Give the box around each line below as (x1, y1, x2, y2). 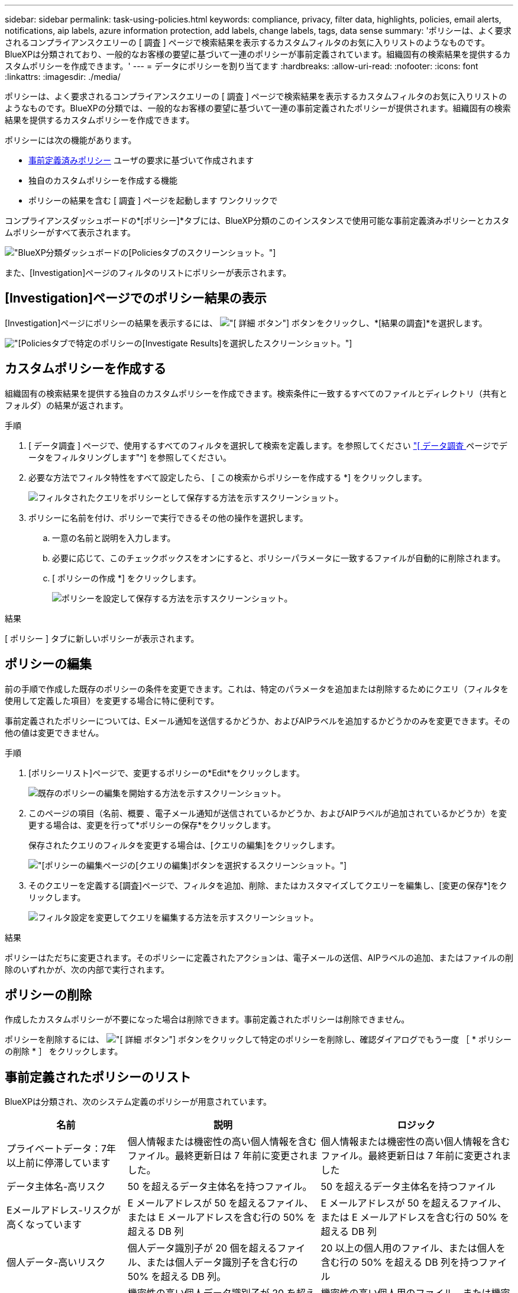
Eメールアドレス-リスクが (7, 1204, 121, 1217)
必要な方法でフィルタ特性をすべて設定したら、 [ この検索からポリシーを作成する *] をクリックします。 (28, 472, 427, 483)
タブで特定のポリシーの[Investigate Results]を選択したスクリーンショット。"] (51, 337, 352, 348)
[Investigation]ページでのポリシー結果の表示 (5, 291, 267, 306)
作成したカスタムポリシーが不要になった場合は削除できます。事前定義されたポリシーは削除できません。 (5, 1014, 410, 1025)
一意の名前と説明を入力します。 (52, 532, 176, 543)
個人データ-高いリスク (7, 1256, 106, 1269)
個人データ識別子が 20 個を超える (127, 1242, 277, 1255)
